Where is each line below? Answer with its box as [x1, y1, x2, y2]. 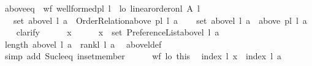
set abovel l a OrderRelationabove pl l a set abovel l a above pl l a [13, 13, 307, 26]
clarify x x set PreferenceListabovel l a [16, 26, 219, 38]
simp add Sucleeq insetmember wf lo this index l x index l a [4, 50, 282, 62]
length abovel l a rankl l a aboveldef [4, 37, 162, 50]
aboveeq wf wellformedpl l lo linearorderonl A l [4, 2, 200, 14]
